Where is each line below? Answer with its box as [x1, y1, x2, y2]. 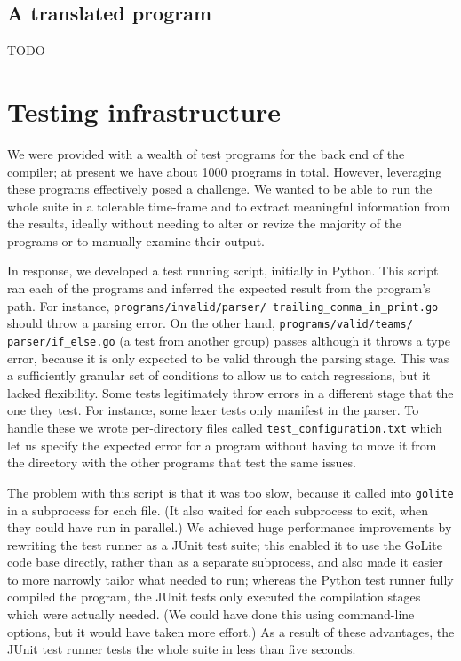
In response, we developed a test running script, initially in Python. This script [7, 261, 439, 280]
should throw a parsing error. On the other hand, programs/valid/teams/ [7, 314, 413, 332]
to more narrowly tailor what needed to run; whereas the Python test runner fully [7, 569, 454, 588]
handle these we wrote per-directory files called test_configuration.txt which [7, 418, 442, 437]
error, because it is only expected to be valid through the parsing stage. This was [7, 348, 449, 367]
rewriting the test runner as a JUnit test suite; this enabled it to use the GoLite [7, 535, 442, 553]
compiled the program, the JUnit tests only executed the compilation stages [7, 587, 421, 606]
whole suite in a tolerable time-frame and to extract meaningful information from [7, 196, 450, 215]
